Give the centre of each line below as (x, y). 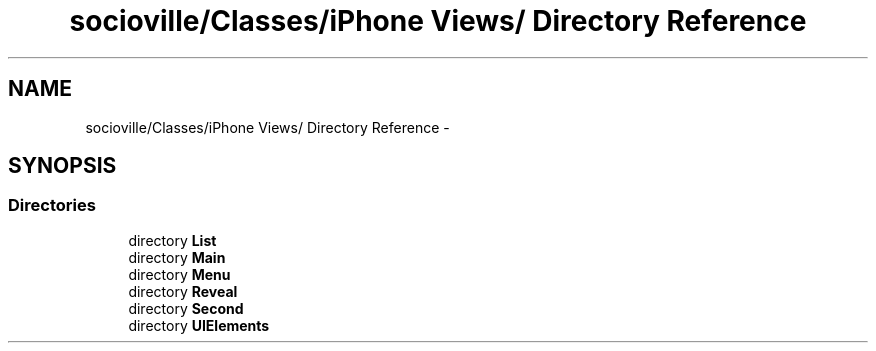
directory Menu (179, 274)
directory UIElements (199, 325)
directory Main (177, 257)
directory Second (186, 308)
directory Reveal (183, 291)
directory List (172, 240)
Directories (52, 205)
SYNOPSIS (62, 166)
